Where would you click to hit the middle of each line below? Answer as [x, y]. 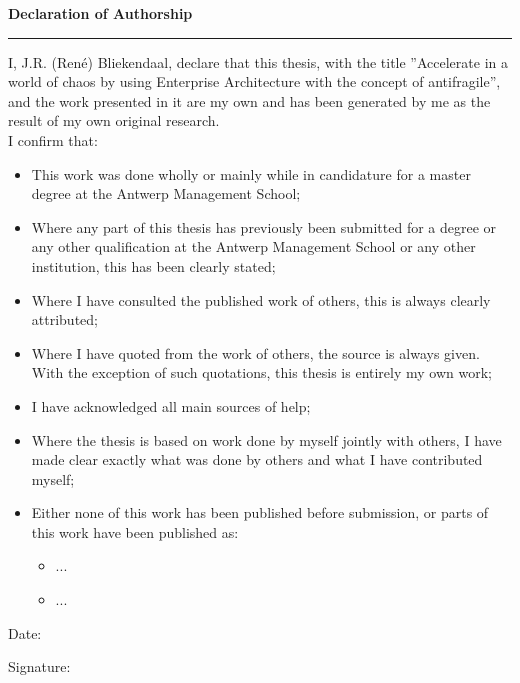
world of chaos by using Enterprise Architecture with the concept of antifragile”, [254, 81]
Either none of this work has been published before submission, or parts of [260, 512]
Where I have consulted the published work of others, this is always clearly [261, 299]
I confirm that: [53, 139]
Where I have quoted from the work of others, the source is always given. [255, 352]
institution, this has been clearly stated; [153, 265]
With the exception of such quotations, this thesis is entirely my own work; [261, 372]
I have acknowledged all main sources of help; [171, 405]
